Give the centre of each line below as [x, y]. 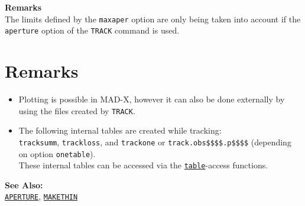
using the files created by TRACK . [77, 110]
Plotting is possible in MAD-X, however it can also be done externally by [152, 99]
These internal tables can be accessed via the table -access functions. [143, 165]
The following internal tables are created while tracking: [120, 130]
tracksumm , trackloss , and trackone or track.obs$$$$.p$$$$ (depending [155, 142]
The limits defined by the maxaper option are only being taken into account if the [153, 19]
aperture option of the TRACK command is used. [92, 30]
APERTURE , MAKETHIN [41, 196]
